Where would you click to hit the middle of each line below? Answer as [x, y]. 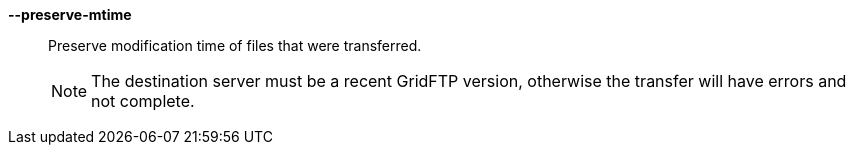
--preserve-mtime [70, 14]
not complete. [143, 101]
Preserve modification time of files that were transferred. [235, 45]
